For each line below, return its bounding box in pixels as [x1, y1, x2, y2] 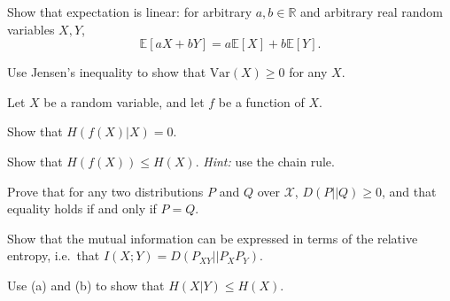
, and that [382, 181, 437, 200]
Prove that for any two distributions [7, 181, 204, 200]
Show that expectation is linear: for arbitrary [7, 3, 252, 20]
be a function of [218, 92, 305, 111]
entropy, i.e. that [7, 246, 100, 265]
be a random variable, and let [43, 92, 205, 111]
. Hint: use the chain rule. [195, 151, 335, 170]
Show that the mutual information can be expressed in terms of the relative [7, 228, 418, 247]
